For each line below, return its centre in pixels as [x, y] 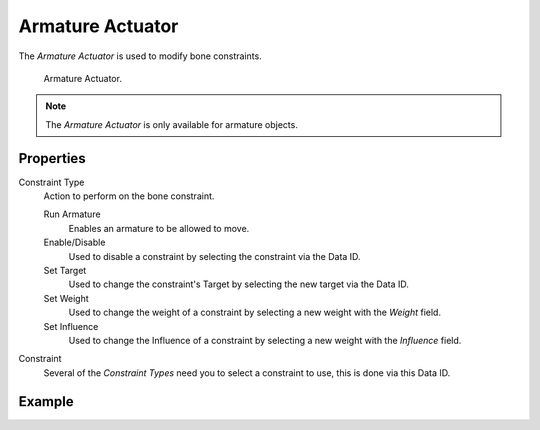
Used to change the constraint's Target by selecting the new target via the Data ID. [239, 284]
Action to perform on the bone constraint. [129, 196]
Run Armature [72, 214]
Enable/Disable [74, 242]
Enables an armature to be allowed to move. [159, 228]
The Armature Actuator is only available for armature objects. [172, 124]
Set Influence [71, 326]
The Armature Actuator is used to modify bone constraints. [140, 56]
